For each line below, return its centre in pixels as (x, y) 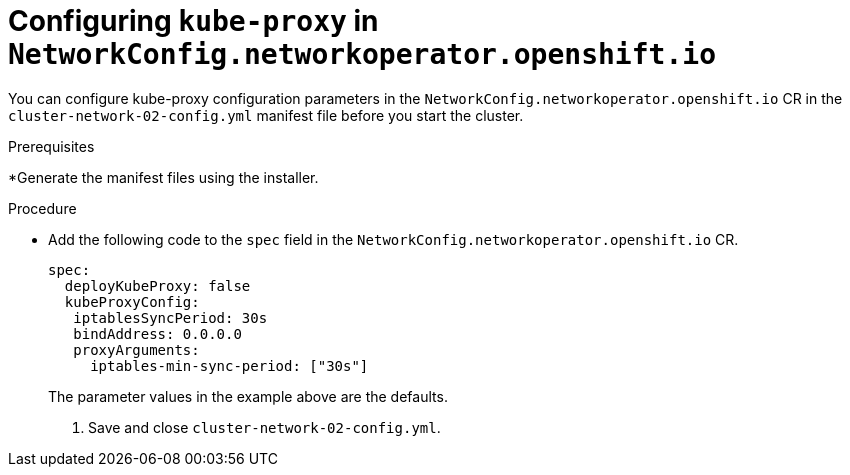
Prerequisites (51, 146)
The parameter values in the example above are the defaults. (248, 396)
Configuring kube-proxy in (193, 21)
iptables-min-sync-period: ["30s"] (229, 365)
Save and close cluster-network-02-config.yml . (264, 427)
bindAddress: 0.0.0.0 (157, 333)
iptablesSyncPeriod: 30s (170, 317)
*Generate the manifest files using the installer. (163, 177)
